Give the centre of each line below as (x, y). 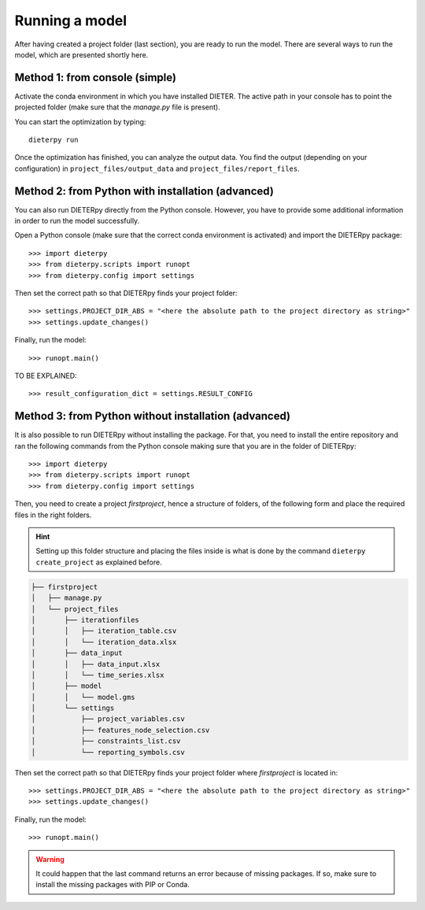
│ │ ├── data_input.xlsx (96, 664)
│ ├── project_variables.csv (108, 719)
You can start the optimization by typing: (80, 121)
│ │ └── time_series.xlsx (98, 675)
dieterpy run (54, 140)
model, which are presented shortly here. (81, 54)
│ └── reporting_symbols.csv (108, 752)
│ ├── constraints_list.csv (106, 741)
